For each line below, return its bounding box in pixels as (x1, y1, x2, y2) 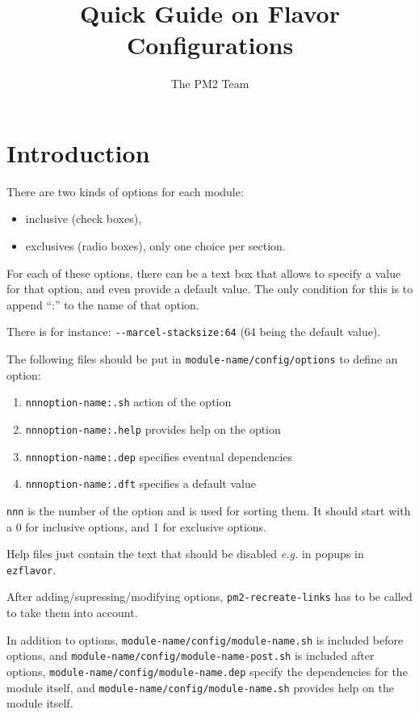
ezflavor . (6, 561, 57, 577)
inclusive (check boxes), (25, 210, 142, 227)
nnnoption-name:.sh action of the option (25, 393, 232, 410)
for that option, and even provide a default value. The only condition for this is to (6, 280, 413, 297)
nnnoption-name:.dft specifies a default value (25, 475, 256, 492)
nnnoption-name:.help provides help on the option (25, 420, 281, 437)
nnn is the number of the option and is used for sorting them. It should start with (6, 502, 411, 519)
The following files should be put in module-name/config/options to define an (6, 351, 398, 367)
